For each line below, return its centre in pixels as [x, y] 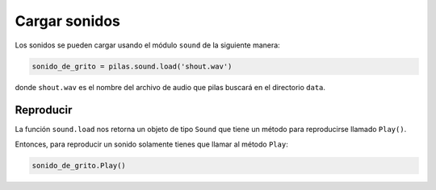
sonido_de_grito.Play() [79, 165]
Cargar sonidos [68, 21]
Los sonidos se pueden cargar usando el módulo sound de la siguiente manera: [147, 45]
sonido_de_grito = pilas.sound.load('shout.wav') [132, 66]
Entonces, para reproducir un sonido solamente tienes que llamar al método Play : [151, 144]
